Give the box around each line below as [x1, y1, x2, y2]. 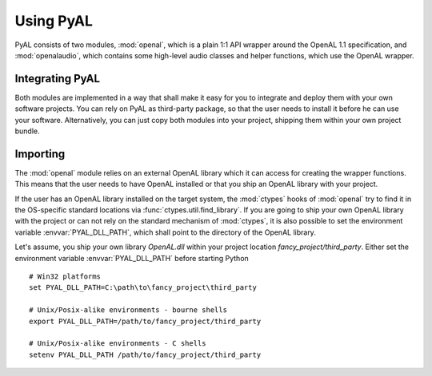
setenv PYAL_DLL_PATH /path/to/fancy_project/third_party [29, 350, 262, 359]
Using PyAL [14, 12, 94, 30]
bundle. [14, 126, 40, 136]
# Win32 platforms [29, 272, 102, 281]
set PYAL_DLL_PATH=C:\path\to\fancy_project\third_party [29, 283, 258, 292]
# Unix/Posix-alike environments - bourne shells [29, 306, 228, 315]
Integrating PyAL [14, 72, 100, 85]
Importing [14, 147, 66, 160]
